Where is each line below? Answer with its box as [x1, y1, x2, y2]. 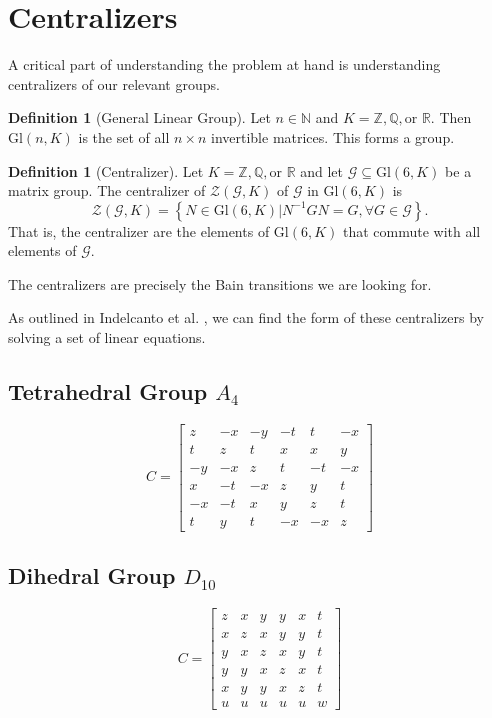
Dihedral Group [8, 560, 176, 591]
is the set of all [78, 126, 170, 147]
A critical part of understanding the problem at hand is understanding [8, 54, 441, 75]
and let [300, 160, 344, 181]
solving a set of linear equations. [8, 327, 206, 348]
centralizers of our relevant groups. [8, 73, 220, 94]
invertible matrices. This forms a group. [211, 126, 455, 147]
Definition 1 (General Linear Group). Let [8, 107, 271, 128]
